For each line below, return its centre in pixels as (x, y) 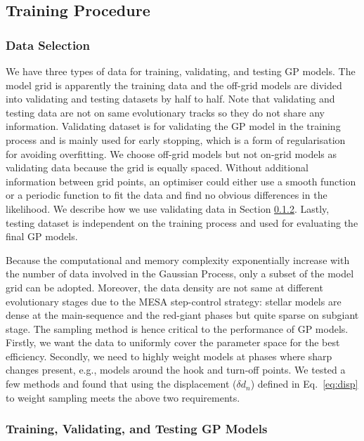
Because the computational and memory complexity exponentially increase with (178, 259)
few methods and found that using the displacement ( (121, 384)
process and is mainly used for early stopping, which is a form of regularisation (176, 139)
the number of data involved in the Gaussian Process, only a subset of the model (180, 274)
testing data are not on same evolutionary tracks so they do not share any (165, 112)
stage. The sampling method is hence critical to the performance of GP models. (177, 328)
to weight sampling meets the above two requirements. (123, 397)
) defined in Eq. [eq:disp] (304, 384)
